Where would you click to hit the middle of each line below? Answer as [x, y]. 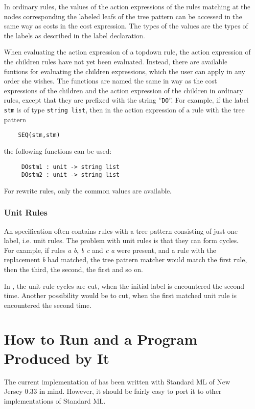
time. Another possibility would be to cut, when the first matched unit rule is [120, 295]
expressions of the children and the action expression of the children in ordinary [124, 90]
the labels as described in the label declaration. [75, 35]
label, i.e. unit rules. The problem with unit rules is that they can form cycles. [121, 240]
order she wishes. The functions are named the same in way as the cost [111, 81]
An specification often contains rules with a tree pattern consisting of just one [121, 231]
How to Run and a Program [101, 339]
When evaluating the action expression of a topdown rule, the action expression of [127, 52]
